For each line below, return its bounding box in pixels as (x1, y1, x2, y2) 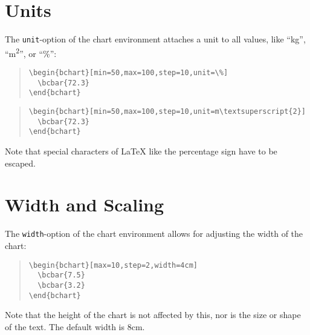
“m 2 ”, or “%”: (5, 45, 57, 59)
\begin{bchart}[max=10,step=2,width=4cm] (28, 260, 198, 270)
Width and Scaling (5, 192, 164, 217)
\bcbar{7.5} (37, 271, 85, 280)
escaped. (5, 156, 36, 169)
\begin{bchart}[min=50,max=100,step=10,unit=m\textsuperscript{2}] (28, 107, 306, 116)
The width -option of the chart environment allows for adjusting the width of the (5, 227, 303, 240)
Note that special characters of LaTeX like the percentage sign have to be (5, 144, 277, 157)
